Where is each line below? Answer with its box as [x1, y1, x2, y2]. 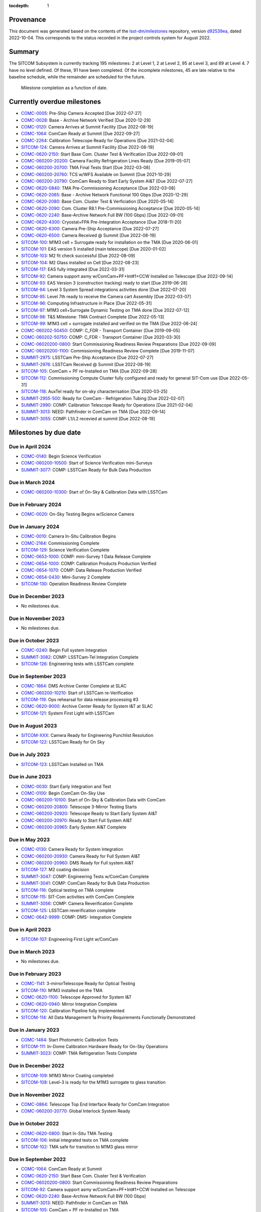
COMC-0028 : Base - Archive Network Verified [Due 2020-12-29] [21, 117, 151, 123]
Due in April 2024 [9, 443, 51, 450]
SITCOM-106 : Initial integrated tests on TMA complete [21, 1137, 129, 1143]
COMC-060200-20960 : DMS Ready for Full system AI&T [21, 860, 134, 865]
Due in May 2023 [9, 836, 50, 843]
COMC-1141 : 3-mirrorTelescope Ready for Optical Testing [21, 981, 135, 987]
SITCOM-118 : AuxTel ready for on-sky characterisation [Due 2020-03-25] [21, 388, 168, 395]
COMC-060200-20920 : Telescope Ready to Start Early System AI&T [21, 811, 158, 816]
